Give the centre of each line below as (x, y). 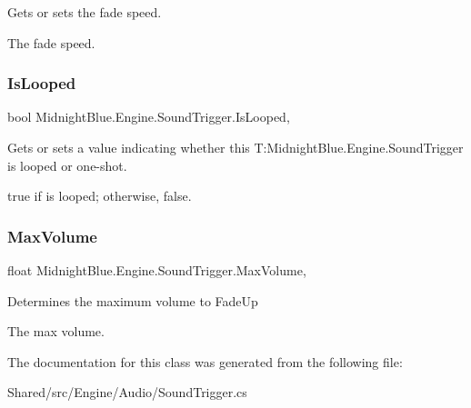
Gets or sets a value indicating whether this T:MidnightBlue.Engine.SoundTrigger (235, 147)
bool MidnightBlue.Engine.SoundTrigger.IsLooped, (149, 117)
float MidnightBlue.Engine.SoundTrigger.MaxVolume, (157, 270)
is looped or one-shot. (67, 165)
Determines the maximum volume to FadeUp (133, 300)
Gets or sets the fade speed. (85, 12)
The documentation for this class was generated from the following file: (205, 361)
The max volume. (56, 331)
